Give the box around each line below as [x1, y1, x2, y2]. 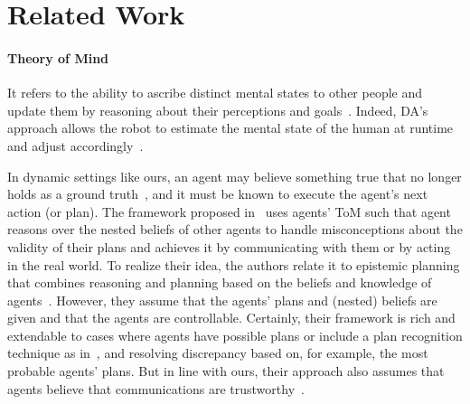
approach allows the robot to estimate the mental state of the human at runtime [7, 118, 454, 137]
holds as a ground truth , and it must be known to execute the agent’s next [7, 184, 428, 203]
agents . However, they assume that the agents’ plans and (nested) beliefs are [7, 290, 437, 309]
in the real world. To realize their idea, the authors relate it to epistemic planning [7, 255, 460, 274]
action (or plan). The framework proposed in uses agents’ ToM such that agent [7, 202, 451, 221]
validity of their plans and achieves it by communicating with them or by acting [7, 237, 451, 256]
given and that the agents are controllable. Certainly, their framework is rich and [7, 308, 456, 327]
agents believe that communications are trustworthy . [7, 379, 305, 398]
